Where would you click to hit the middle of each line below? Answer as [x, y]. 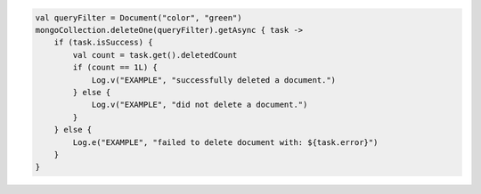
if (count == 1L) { [115, 68]
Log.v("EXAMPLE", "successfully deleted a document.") [214, 80]
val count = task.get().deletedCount [155, 55]
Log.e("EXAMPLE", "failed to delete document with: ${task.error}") [225, 142]
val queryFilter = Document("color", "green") [139, 17]
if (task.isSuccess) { [103, 43]
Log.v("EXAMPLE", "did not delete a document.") [200, 105]
